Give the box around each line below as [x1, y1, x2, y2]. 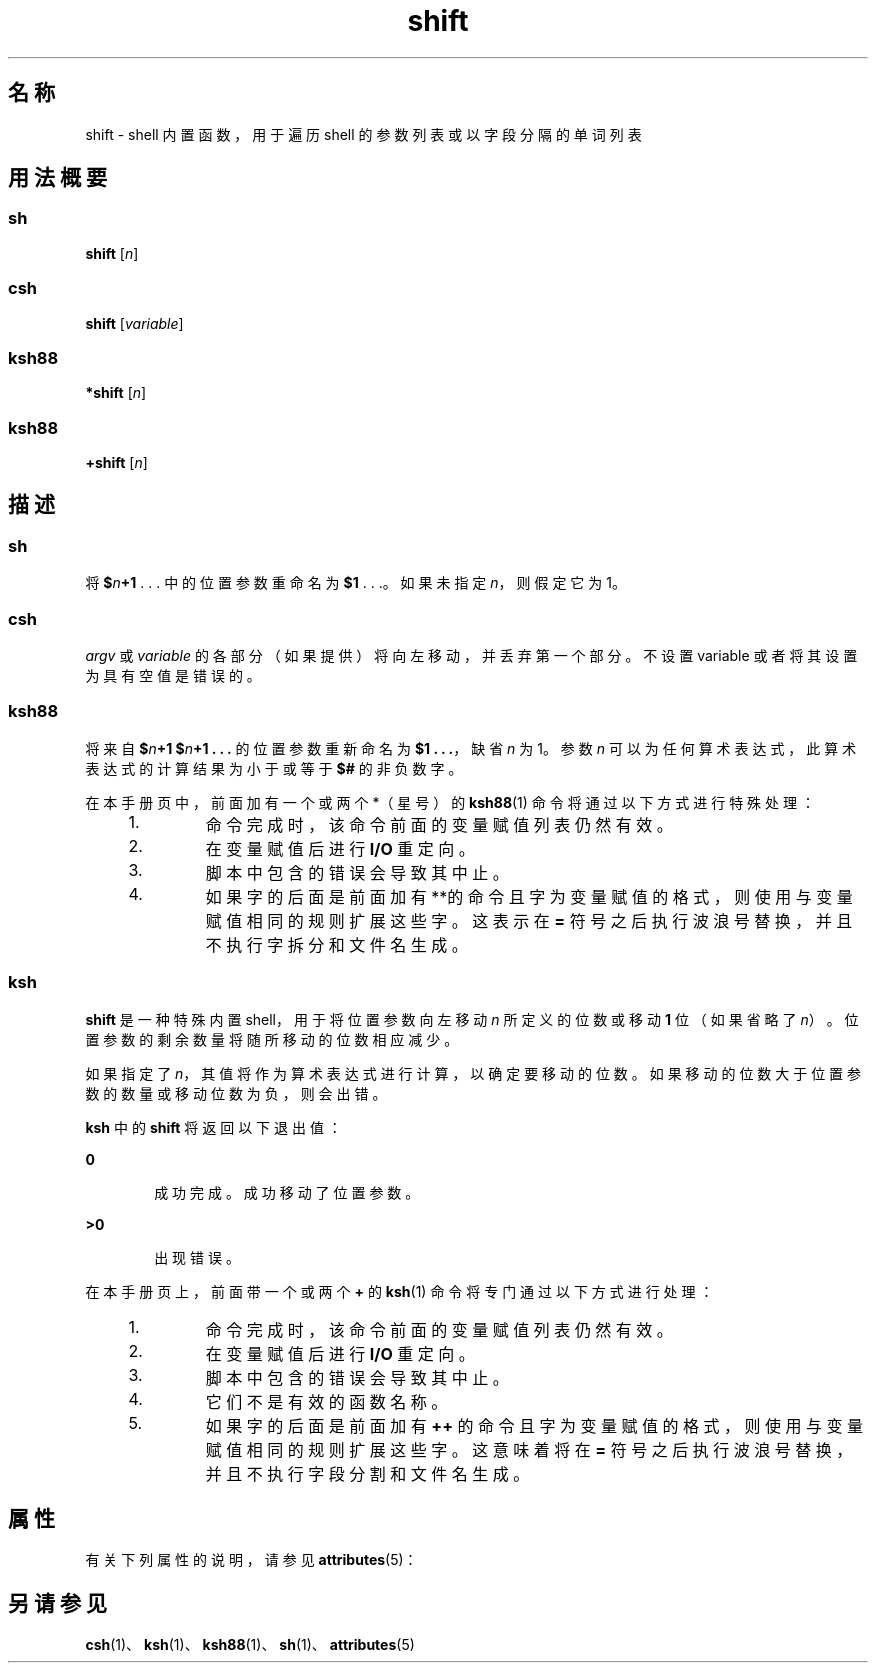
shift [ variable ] [85, 314, 184, 332]
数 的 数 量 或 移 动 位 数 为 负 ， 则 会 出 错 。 [85, 1084, 387, 1102]
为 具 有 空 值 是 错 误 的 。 [85, 667, 261, 685]
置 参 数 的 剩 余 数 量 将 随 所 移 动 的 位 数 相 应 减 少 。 [85, 1030, 459, 1048]
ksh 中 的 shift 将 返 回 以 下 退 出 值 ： [85, 1118, 342, 1136]
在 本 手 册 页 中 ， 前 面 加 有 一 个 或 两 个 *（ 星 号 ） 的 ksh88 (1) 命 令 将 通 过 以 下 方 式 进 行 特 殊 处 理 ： [85, 793, 815, 811]
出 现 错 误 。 [154, 1248, 240, 1266]
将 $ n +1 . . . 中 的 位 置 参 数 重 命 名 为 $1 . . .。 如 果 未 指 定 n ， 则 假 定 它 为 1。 [85, 574, 626, 592]
